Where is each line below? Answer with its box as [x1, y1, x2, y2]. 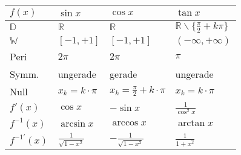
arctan [177, 118, 205, 128]
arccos [112, 117, 139, 127]
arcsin [61, 118, 86, 128]
